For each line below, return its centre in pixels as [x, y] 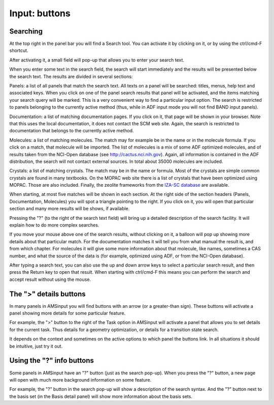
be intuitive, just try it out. [36, 346]
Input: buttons [40, 13]
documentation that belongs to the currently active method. [72, 131]
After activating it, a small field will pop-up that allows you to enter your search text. [97, 60]
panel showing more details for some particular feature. [67, 313]
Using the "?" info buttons [52, 360]
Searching [26, 31]
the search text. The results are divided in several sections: [71, 76]
